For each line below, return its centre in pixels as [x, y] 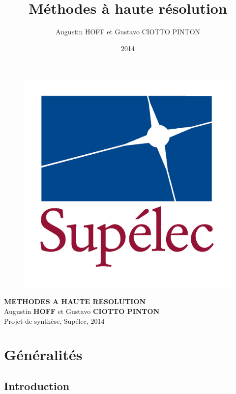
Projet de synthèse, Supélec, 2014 [54, 321]
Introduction [37, 385]
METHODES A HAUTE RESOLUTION [75, 301]
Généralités [43, 354]
